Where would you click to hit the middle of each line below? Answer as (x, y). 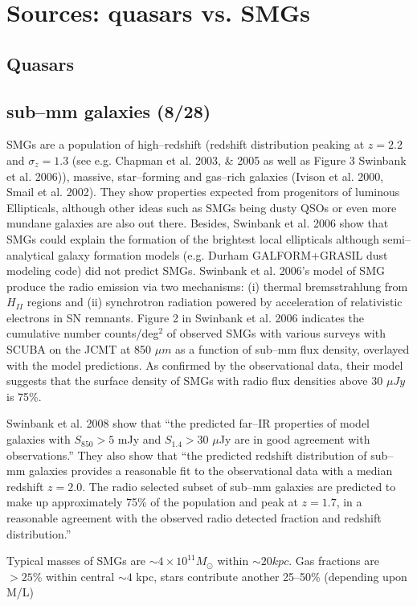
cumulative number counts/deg (83, 333)
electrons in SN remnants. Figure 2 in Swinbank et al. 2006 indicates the (186, 317)
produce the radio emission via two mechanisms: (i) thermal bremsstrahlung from (207, 286)
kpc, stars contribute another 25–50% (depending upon (272, 576)
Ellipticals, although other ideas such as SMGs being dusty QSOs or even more (202, 207)
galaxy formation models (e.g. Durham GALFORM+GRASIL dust (223, 254)
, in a (349, 502)
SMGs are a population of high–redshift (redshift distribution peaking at (186, 144)
